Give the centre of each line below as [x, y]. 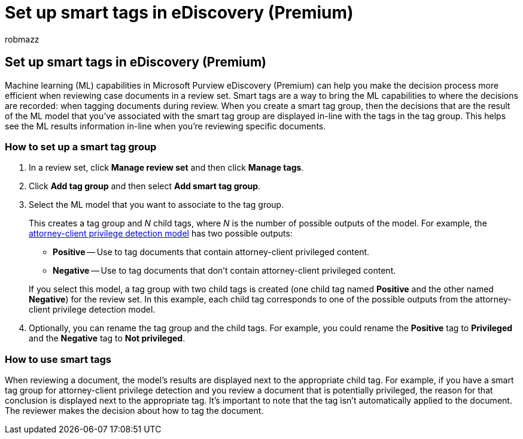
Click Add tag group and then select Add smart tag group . [145, 186]
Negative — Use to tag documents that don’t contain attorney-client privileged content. [224, 271]
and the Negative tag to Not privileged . [107, 338]
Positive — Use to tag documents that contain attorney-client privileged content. [211, 252]
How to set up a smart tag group [81, 146]
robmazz [22, 39]
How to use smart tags [58, 359]
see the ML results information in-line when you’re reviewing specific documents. [165, 126]
